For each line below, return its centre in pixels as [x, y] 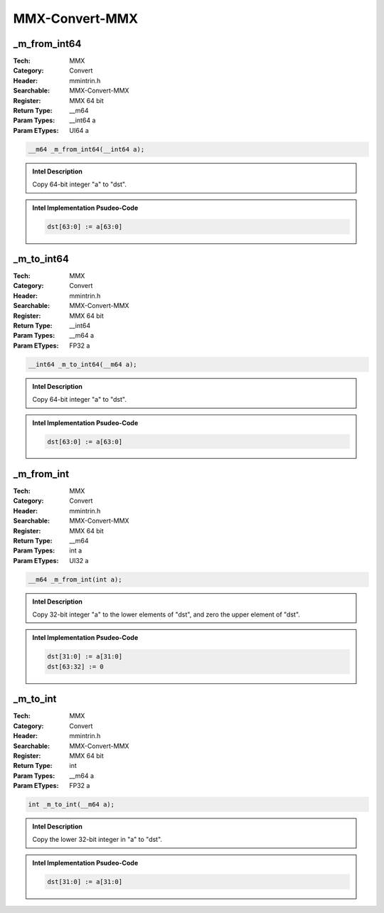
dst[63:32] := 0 [76, 666]
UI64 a [79, 130]
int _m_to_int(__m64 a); [71, 805]
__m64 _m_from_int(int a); [75, 579]
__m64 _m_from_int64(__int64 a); [86, 149]
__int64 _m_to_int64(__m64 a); [83, 364]
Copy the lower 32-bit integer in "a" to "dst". [97, 840]
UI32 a [79, 560]
